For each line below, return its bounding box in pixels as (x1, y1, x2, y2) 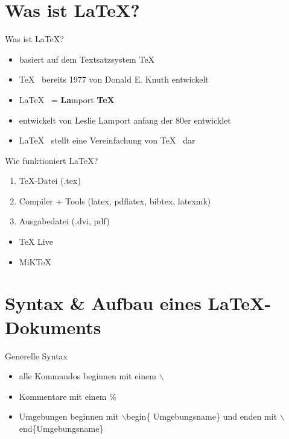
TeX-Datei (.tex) (19, 174, 81, 187)
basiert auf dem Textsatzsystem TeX (19, 52, 155, 65)
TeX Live (19, 235, 53, 248)
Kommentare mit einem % (19, 390, 116, 402)
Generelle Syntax (5, 349, 68, 362)
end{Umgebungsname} (19, 422, 104, 434)
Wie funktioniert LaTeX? (5, 154, 98, 166)
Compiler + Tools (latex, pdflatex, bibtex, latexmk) (19, 194, 211, 207)
